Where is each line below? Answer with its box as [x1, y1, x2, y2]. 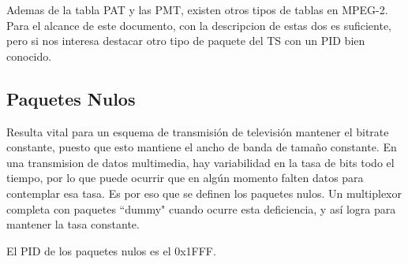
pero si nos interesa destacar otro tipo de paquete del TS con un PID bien [6, 32, 365, 49]
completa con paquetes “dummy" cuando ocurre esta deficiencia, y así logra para [6, 200, 396, 217]
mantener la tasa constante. [6, 216, 140, 232]
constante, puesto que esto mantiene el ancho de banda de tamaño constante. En [6, 139, 397, 155]
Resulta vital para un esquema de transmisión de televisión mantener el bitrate [6, 123, 389, 139]
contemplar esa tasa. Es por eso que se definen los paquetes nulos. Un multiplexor [6, 184, 402, 201]
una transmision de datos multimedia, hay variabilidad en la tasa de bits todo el [6, 154, 395, 170]
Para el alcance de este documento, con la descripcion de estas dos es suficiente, [6, 17, 391, 33]
